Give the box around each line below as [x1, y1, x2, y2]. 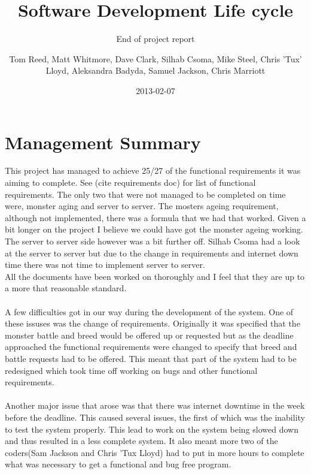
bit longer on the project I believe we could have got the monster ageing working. [5, 223, 303, 236]
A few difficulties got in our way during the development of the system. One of [5, 305, 294, 318]
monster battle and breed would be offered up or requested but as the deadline [5, 328, 294, 341]
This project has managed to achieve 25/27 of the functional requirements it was [5, 164, 301, 177]
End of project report [116, 32, 195, 45]
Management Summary [5, 129, 201, 154]
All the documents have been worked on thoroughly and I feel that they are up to [5, 270, 305, 282]
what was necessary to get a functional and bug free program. [5, 458, 231, 470]
